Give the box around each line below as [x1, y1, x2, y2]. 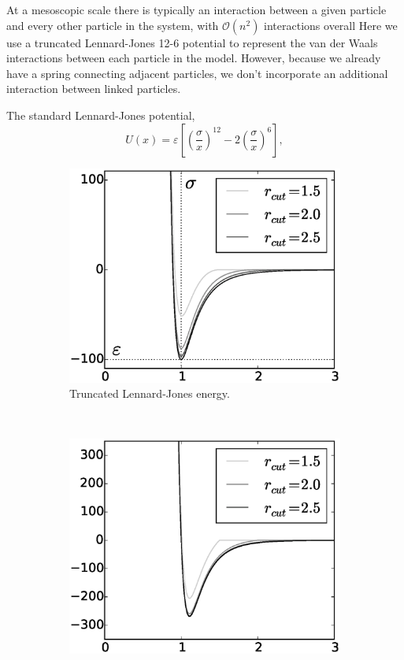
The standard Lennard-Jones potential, [6, 106, 195, 123]
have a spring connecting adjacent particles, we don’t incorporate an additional [6, 65, 388, 81]
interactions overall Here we [264, 17, 398, 33]
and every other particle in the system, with [6, 17, 219, 33]
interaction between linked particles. [6, 80, 181, 97]
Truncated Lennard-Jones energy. [69, 385, 230, 402]
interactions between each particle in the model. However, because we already [6, 50, 381, 66]
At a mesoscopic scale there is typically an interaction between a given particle [6, 2, 387, 17]
